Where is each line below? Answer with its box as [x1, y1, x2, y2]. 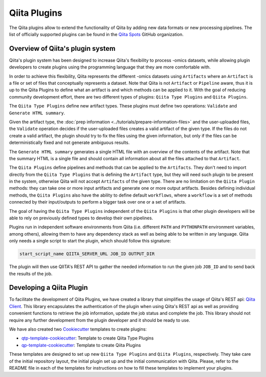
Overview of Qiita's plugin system [9, 44, 116, 53]
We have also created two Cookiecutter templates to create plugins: [9, 326, 147, 332]
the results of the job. [9, 271, 53, 276]
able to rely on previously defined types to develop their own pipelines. [9, 215, 153, 221]
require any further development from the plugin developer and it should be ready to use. [9, 317, 191, 323]
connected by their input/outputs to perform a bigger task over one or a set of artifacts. [9, 199, 187, 205]
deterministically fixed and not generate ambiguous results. [9, 139, 130, 145]
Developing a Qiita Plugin [9, 283, 88, 292]
